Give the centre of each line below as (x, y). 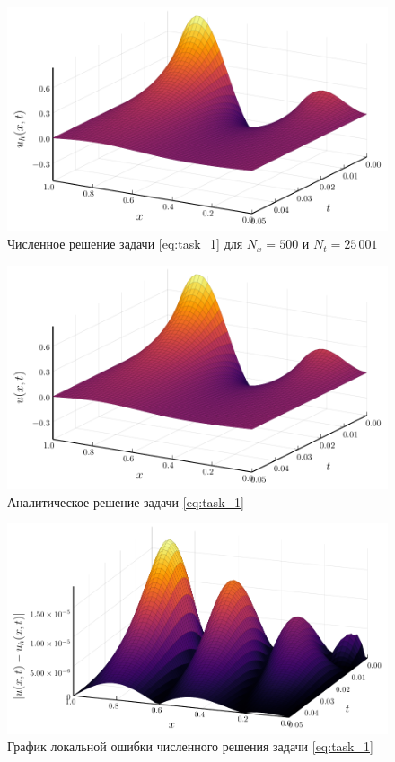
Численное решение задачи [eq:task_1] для (125, 244)
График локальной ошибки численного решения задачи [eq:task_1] (190, 746)
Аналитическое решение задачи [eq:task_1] (126, 501)
